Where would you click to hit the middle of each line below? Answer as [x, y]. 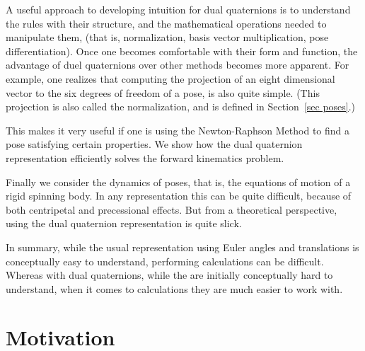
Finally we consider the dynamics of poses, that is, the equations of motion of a [178, 182]
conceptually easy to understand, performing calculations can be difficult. [165, 261]
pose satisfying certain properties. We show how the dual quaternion [154, 144]
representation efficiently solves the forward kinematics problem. [145, 157]
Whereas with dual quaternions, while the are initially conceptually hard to [169, 275]
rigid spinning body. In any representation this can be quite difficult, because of [179, 196]
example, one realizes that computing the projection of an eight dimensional [170, 78]
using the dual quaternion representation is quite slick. [124, 223]
